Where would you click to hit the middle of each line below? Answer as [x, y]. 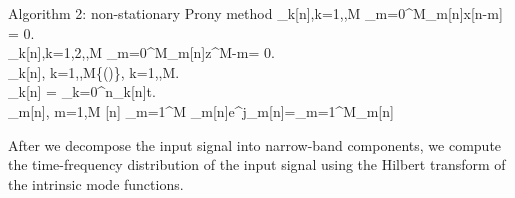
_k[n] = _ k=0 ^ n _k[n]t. [82, 91]
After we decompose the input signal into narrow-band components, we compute [255, 144]
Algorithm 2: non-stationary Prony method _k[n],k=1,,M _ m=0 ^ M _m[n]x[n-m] [255, 13]
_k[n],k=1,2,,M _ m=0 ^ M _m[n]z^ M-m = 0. [141, 52]
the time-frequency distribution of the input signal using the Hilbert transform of [257, 164]
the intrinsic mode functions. [96, 183]
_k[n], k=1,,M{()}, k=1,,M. [94, 71]
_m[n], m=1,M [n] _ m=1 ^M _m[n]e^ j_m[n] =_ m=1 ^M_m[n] [201, 110]
